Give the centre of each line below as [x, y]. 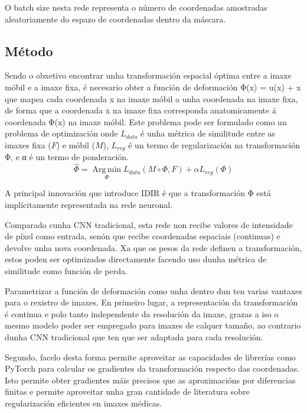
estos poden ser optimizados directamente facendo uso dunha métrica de [136, 259]
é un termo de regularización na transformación [214, 144]
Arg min [107, 170]
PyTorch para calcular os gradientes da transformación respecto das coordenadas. [152, 368]
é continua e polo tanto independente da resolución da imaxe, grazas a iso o [142, 313]
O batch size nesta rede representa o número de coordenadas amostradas [136, 7]
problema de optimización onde [61, 133]
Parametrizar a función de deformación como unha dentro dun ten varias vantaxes [153, 290]
